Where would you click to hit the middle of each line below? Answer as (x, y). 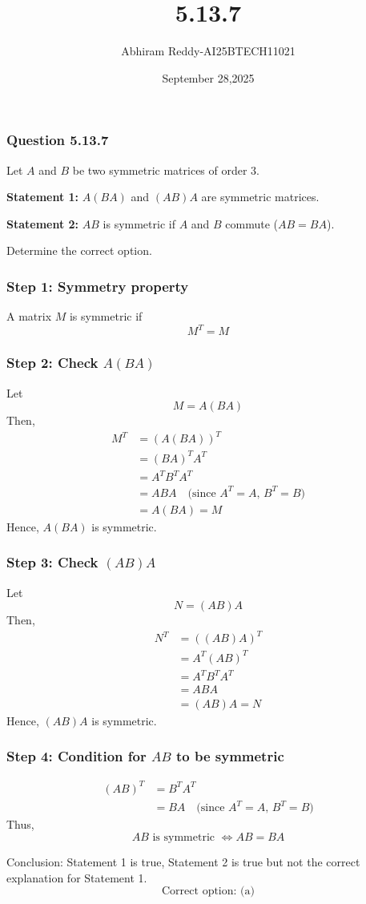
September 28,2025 (208, 77)
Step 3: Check (52, 562)
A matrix (29, 316)
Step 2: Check (52, 363)
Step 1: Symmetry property (98, 286)
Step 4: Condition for (76, 756)
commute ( (252, 223)
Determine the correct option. (79, 250)
